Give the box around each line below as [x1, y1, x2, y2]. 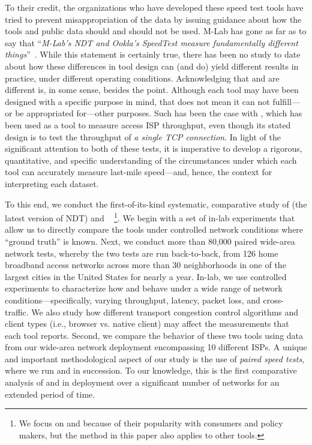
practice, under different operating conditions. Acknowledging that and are [5, 71, 280, 84]
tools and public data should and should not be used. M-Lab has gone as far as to [5, 25, 307, 37]
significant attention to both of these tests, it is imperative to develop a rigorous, [5, 142, 302, 155]
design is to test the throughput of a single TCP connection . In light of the [5, 130, 281, 143]
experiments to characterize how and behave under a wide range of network [5, 282, 283, 294]
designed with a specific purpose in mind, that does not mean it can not [5, 95, 270, 107]
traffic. [5, 305, 29, 318]
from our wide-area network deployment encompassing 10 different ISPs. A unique [5, 341, 307, 353]
